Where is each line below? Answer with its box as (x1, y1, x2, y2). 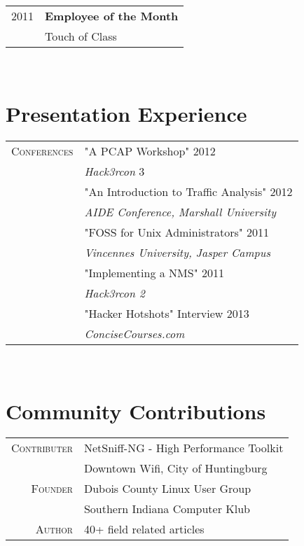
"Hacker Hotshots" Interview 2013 (84, 304, 249, 321)
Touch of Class (45, 28, 117, 44)
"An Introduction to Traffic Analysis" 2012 (84, 183, 293, 199)
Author (35, 521, 73, 538)
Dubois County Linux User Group (83, 480, 251, 497)
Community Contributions (6, 396, 266, 425)
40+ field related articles (83, 521, 205, 538)
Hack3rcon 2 (84, 284, 145, 301)
